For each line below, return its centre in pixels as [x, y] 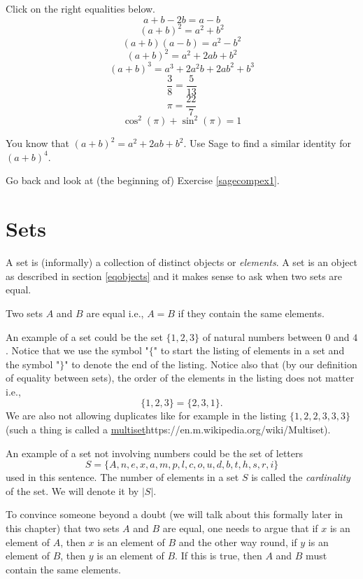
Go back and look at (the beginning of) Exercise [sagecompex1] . [143, 180]
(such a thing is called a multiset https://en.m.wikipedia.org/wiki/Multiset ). [168, 430]
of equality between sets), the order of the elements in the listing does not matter [180, 378]
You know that [38, 143]
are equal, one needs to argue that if [240, 528]
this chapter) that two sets [63, 528]
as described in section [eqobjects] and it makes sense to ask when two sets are [174, 275]
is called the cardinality [301, 477]
